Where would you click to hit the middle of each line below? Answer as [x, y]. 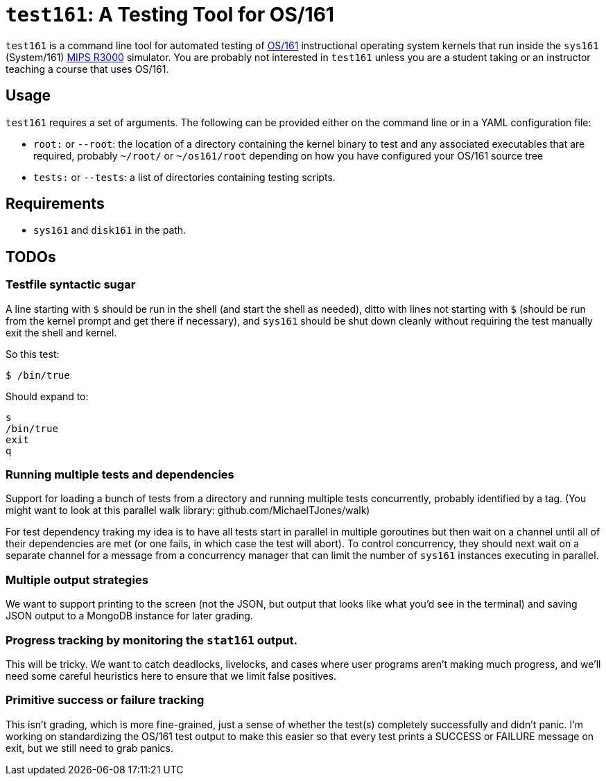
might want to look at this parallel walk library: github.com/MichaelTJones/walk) [188, 510]
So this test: [33, 354]
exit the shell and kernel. [61, 332]
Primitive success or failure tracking [105, 700]
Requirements [55, 204]
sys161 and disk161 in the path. [110, 230]
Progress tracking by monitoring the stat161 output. [151, 640]
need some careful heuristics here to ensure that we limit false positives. [171, 676]
